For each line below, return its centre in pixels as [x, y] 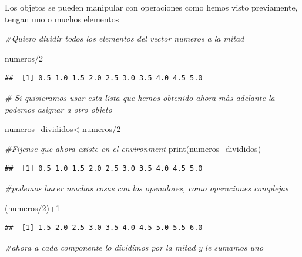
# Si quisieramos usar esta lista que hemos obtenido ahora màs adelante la [140, 97]
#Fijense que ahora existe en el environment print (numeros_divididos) [133, 148]
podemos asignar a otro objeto [58, 109]
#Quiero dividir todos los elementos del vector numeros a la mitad [125, 38]
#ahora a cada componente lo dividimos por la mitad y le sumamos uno [134, 247]
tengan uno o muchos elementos [62, 18]
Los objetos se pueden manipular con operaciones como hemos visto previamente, [151, 7]
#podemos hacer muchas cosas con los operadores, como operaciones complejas [147, 187]
